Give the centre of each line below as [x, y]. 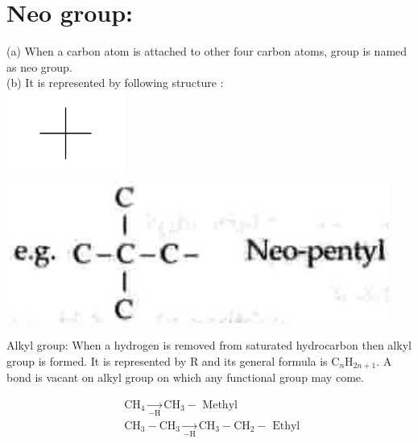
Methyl [220, 405]
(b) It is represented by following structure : [115, 83]
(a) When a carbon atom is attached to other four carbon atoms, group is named [207, 51]
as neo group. [39, 66]
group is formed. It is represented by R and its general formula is [167, 360]
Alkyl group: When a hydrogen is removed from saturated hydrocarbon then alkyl [209, 345]
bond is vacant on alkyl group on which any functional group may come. [185, 377]
